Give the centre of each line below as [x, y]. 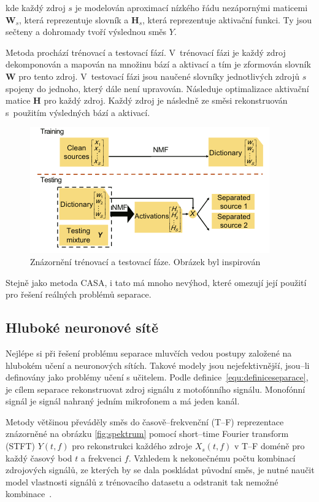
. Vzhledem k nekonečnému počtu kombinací [212, 458]
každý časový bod [39, 458]
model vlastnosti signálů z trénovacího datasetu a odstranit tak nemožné [142, 481]
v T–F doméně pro [269, 446]
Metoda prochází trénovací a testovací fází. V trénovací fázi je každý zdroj [146, 52]
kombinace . [29, 494]
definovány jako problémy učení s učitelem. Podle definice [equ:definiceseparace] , [157, 377]
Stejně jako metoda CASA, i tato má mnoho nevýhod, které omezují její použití [156, 282]
